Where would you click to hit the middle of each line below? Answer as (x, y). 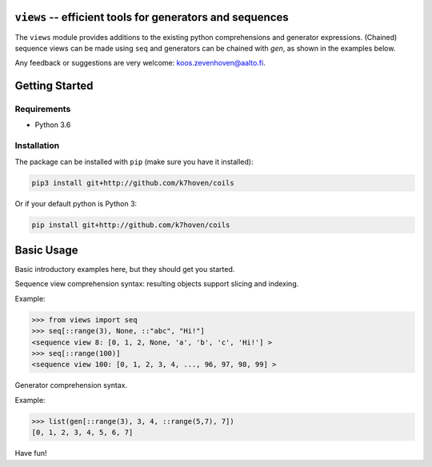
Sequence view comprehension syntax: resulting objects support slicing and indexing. (157, 284)
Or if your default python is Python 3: (76, 203)
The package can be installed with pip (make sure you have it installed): (134, 162)
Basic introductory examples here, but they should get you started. (125, 269)
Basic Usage (46, 250)
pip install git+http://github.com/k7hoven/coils (131, 225)
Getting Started (54, 86)
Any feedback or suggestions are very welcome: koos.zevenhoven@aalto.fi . (140, 63)
